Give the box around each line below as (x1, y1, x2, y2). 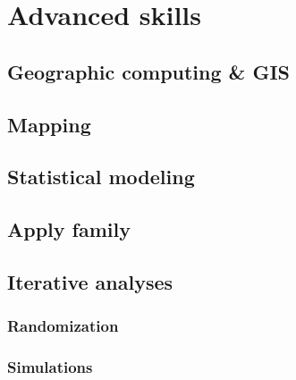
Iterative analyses (7, 267, 173, 295)
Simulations (7, 356, 93, 378)
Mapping (7, 110, 91, 138)
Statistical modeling (7, 163, 195, 190)
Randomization (7, 315, 119, 337)
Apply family (7, 215, 131, 243)
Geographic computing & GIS (7, 57, 290, 85)
